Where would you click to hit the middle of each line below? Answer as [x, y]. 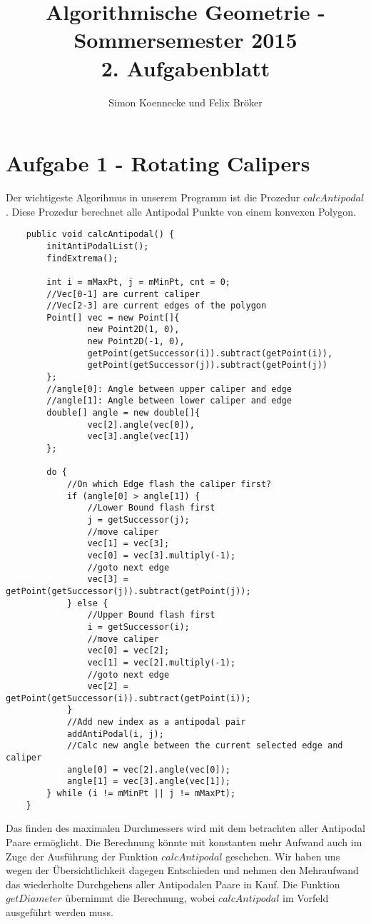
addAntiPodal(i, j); [115, 734]
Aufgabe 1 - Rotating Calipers [158, 163]
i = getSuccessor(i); [138, 627]
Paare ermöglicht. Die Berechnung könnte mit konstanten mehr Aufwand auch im [184, 842]
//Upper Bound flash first [151, 615]
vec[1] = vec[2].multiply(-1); [162, 662]
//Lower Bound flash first [151, 508]
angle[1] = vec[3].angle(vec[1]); [148, 782]
